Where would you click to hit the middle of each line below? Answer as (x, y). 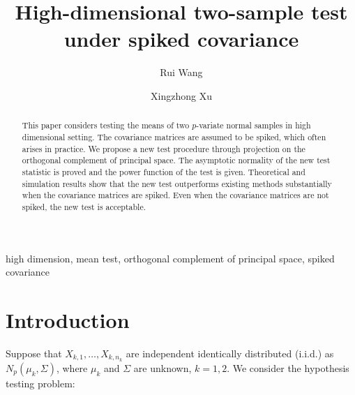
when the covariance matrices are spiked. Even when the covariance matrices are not (175, 195)
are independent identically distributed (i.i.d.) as (230, 353)
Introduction (68, 319)
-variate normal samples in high (254, 125)
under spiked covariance (181, 39)
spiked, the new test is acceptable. (84, 206)
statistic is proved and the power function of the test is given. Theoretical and (164, 171)
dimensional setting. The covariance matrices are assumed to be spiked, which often (174, 136)
